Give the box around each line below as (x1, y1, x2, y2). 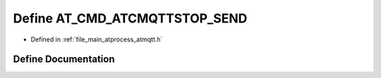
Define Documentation (13, 53, 115, 65)
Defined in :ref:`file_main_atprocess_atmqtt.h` (30, 35, 163, 44)
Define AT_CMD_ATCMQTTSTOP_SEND (13, 11, 248, 26)
